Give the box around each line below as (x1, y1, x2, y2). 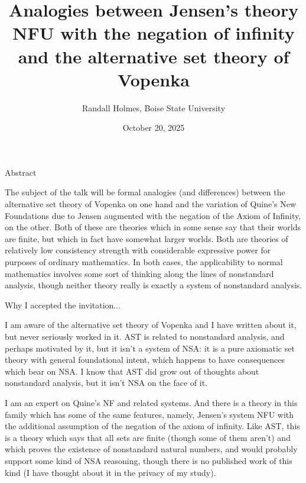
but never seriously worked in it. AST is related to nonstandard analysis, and (5, 330, 285, 342)
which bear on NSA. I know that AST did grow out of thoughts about (5, 365, 259, 377)
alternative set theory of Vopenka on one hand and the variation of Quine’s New (5, 198, 297, 210)
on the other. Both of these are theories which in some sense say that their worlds (5, 221, 301, 233)
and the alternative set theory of (18, 44, 289, 68)
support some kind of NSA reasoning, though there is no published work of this (5, 454, 292, 466)
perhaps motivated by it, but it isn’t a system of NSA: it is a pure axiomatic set (5, 342, 295, 354)
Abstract (5, 166, 37, 178)
